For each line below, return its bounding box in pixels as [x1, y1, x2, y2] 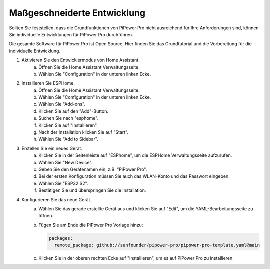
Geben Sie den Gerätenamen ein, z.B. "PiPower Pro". [38, 166, 147, 172]
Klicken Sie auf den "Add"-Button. [38, 108, 108, 114]
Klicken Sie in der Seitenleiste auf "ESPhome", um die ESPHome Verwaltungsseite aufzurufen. [38, 152, 232, 158]
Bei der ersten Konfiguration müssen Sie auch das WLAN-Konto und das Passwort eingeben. [38, 173, 230, 179]
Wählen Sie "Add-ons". [38, 101, 86, 107]
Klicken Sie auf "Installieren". [38, 122, 98, 128]
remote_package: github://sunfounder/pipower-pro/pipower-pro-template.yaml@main [54, 242, 260, 248]
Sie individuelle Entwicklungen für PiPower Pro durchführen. [9, 31, 133, 37]
